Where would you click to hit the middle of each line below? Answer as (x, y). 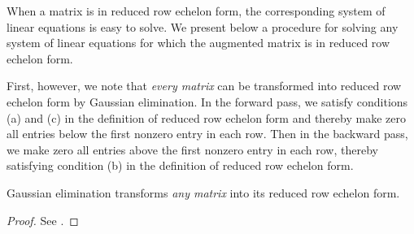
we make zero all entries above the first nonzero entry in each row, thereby (192, 149)
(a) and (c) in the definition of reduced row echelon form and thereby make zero (206, 117)
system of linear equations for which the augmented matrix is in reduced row (198, 43)
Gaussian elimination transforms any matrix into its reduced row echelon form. (203, 192)
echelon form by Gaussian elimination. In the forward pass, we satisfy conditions (207, 101)
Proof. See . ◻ (43, 220)
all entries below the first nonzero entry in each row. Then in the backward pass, (207, 134)
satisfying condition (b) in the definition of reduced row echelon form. (180, 165)
